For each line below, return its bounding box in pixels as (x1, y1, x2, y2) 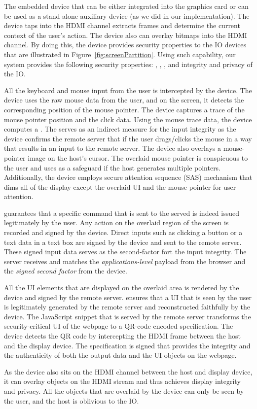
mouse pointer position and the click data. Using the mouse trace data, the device (4, 114, 252, 124)
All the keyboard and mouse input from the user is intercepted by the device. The (4, 85, 252, 95)
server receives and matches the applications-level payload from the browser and (4, 256, 246, 266)
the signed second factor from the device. (4, 266, 127, 276)
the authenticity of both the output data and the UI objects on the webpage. (4, 350, 237, 360)
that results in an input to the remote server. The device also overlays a (4, 143, 221, 153)
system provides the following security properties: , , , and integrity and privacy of (4, 59, 253, 69)
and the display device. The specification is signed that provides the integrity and (4, 340, 251, 350)
